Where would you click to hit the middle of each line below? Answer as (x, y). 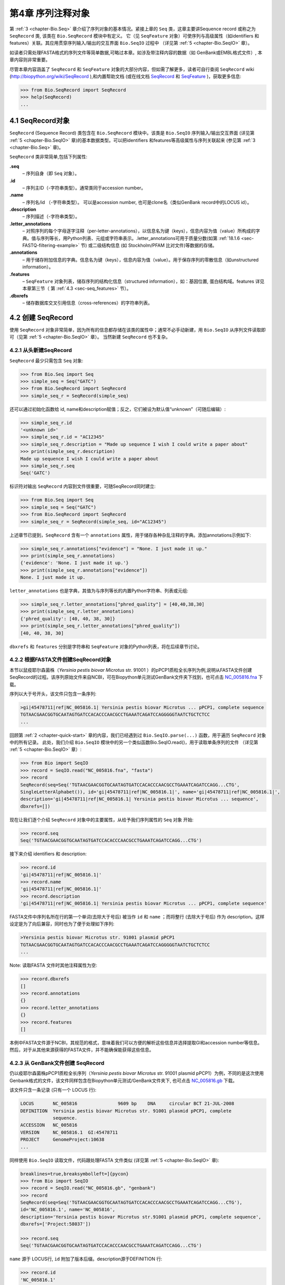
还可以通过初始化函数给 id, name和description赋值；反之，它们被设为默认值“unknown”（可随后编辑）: (118, 409)
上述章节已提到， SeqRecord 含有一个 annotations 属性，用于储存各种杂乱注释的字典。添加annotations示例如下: (130, 535)
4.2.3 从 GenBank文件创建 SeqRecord (57, 1063)
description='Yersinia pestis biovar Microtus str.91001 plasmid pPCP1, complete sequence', (141, 1217)
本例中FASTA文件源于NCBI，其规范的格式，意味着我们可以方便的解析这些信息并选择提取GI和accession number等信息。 (136, 1042)
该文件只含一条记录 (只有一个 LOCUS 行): (53, 1090)
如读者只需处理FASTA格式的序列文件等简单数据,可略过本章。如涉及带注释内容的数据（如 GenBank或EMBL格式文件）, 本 (136, 52)
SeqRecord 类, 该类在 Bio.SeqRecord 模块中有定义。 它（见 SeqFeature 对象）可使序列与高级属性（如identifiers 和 (134, 35)
